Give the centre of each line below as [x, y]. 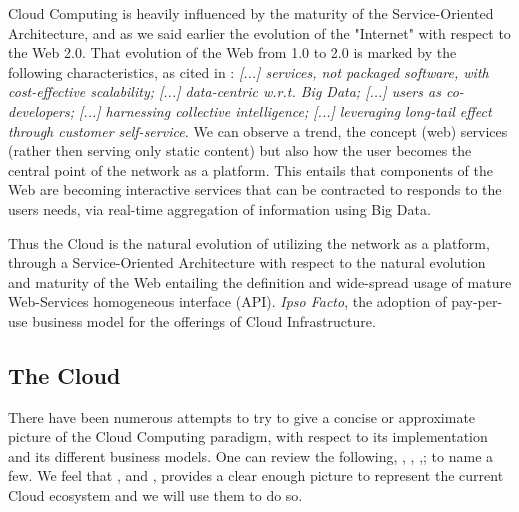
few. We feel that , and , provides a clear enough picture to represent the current [256, 475]
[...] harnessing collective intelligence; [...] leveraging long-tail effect [285, 110]
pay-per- [477, 301]
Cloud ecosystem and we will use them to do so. [155, 495]
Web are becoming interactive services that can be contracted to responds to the [255, 189]
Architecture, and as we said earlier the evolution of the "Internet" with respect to [259, 32]
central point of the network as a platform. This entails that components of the [250, 169]
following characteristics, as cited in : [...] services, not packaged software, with [248, 71]
